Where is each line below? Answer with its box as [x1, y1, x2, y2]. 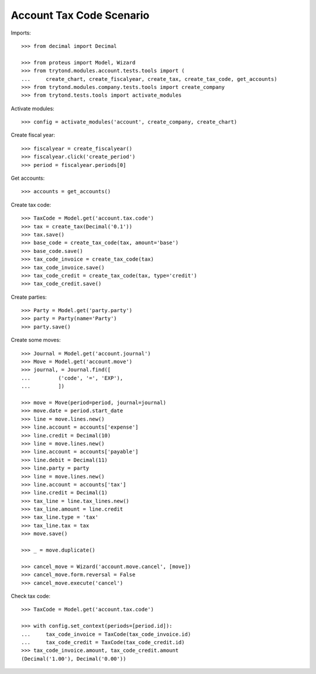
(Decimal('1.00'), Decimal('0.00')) [21, 655, 126, 662]
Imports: [11, 29, 32, 36]
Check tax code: [11, 592, 51, 600]
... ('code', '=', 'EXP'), [21, 375, 123, 381]
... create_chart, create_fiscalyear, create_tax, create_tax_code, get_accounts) [21, 76, 277, 82]
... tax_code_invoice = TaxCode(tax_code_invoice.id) [21, 631, 191, 638]
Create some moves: [11, 337, 61, 344]
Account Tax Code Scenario [11, 9, 150, 22]
